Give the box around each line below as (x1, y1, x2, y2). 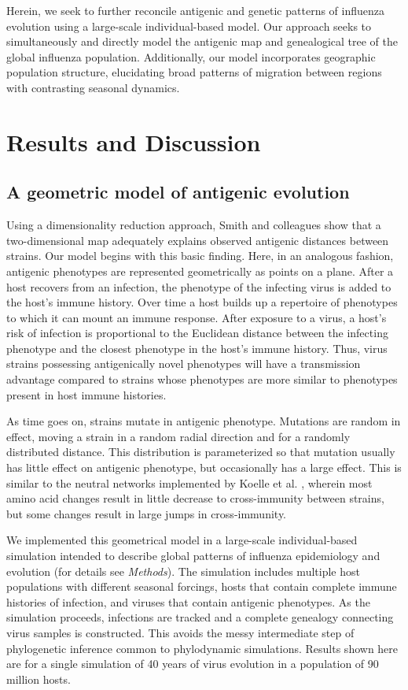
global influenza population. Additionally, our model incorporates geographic (6, 48, 376, 65)
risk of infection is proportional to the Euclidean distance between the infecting (6, 325, 388, 341)
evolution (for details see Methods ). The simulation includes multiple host (6, 562, 360, 579)
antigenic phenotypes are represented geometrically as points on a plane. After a (6, 262, 394, 279)
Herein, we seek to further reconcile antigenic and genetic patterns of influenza (6, 2, 384, 18)
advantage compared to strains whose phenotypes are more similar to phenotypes (6, 371, 398, 388)
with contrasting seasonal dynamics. (6, 79, 180, 95)
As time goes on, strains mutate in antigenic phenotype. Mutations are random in (6, 413, 401, 429)
